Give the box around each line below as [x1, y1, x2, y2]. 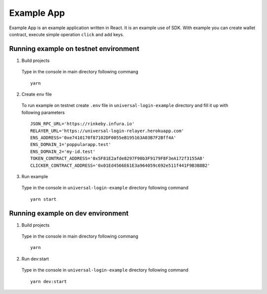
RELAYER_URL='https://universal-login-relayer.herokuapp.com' [30, 128, 184, 134]
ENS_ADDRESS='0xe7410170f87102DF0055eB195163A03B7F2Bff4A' [30, 135, 177, 141]
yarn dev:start [30, 279, 67, 284]
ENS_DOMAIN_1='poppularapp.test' [30, 142, 111, 147]
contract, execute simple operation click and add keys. [9, 31, 125, 37]
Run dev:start [21, 255, 49, 262]
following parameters [21, 109, 65, 115]
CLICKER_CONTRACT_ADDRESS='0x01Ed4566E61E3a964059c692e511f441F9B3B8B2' [30, 162, 210, 168]
